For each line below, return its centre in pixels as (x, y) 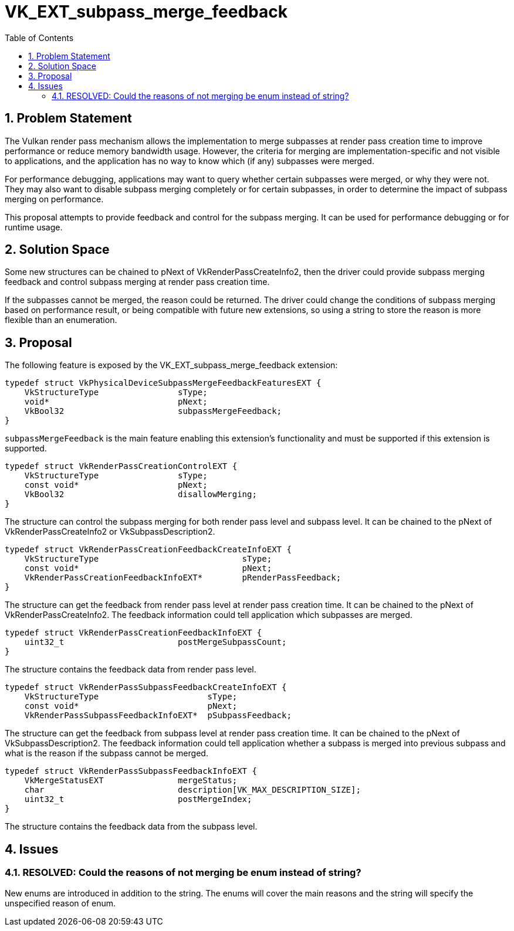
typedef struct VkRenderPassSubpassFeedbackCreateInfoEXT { (146, 687)
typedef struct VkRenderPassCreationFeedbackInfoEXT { (133, 633)
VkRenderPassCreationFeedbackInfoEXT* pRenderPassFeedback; (183, 578)
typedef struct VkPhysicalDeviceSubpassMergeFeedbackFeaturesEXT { (163, 383)
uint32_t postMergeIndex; (138, 799)
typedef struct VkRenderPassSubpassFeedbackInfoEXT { (131, 771)
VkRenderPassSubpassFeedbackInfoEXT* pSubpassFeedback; (158, 716)
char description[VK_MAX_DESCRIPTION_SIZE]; (192, 790)
